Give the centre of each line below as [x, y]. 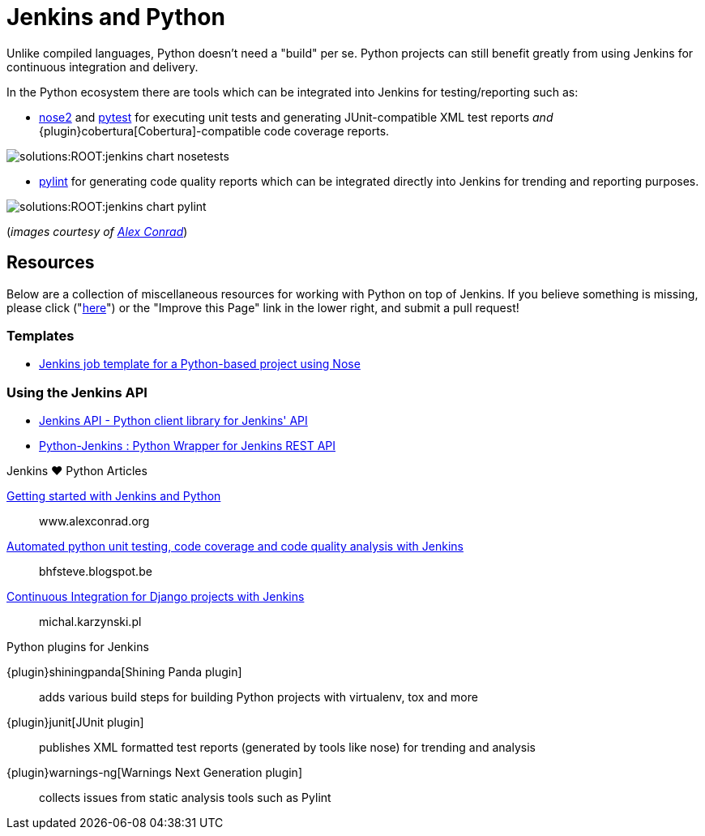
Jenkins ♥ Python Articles [77, 471]
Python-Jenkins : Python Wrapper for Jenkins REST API [187, 446]
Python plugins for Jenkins [78, 647]
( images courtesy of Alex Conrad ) [97, 231]
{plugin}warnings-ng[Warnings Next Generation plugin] [154, 773]
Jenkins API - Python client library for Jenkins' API [173, 421]
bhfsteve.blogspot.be [96, 572]
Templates [41, 335]
